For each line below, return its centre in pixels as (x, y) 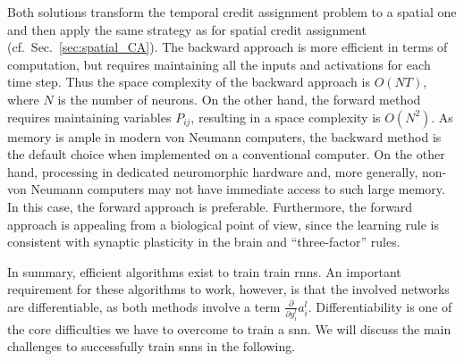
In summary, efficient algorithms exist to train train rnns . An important (204, 271)
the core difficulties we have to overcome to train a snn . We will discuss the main (229, 328)
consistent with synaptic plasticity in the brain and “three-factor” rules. (204, 242)
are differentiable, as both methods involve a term (144, 306)
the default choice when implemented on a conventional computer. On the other (226, 154)
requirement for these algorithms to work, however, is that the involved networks (228, 289)
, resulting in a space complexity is (286, 117)
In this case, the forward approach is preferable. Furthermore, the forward (210, 206)
